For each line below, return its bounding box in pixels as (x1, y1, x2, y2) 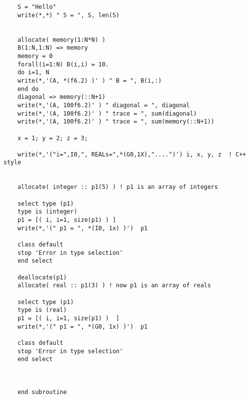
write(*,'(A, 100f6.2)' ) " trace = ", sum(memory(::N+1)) (17, 118, 215, 125)
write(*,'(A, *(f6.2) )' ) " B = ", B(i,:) (17, 77, 162, 84)
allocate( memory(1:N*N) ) (17, 36, 106, 43)
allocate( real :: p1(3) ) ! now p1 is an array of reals (17, 282, 211, 289)
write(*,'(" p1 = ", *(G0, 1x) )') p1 (17, 323, 148, 330)
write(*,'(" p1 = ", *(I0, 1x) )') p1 (17, 224, 148, 232)
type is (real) (17, 306, 67, 314)
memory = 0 (17, 52, 53, 60)
